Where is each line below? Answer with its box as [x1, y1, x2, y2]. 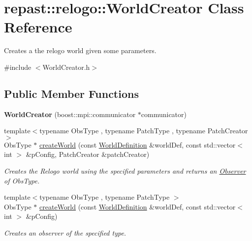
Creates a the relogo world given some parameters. [4, 45, 157, 56]
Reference [4, 17, 72, 37]
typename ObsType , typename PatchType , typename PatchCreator [39, 125, 248, 136]
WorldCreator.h [42, 61, 90, 72]
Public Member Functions [4, 86, 139, 101]
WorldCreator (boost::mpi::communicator [4, 109, 136, 119]
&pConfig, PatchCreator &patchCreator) [26, 149, 150, 159]
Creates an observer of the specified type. [4, 228, 126, 238]
